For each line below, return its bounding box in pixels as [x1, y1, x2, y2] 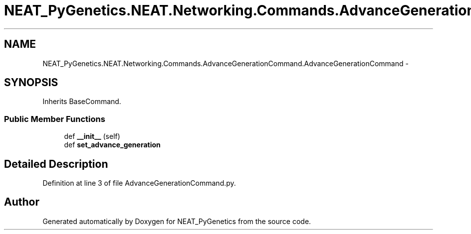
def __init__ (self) [64, 132, 120, 141]
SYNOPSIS [4, 76, 58, 89]
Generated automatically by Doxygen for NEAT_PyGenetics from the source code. [42, 217, 311, 226]
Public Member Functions [4, 114, 105, 124]
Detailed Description [4, 157, 108, 170]
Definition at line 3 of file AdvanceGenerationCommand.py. [42, 179, 236, 188]
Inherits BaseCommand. [42, 97, 121, 106]
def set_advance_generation [64, 140, 161, 149]
